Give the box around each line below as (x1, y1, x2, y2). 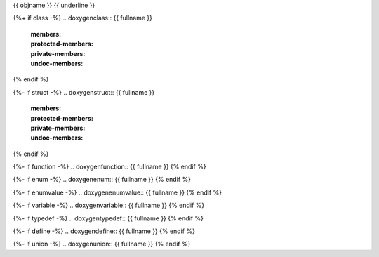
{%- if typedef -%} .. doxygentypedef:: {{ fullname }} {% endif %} (13, 214, 204, 223)
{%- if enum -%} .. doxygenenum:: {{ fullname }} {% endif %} (13, 176, 191, 184)
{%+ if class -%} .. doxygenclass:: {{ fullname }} (13, 14, 152, 22)
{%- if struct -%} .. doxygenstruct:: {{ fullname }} (13, 88, 155, 96)
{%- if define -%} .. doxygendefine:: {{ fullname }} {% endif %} (13, 227, 196, 235)
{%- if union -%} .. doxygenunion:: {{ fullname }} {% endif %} (13, 239, 191, 249)
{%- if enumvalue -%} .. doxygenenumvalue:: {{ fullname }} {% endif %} (13, 188, 222, 197)
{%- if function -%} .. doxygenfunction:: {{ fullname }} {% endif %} (13, 162, 206, 171)
